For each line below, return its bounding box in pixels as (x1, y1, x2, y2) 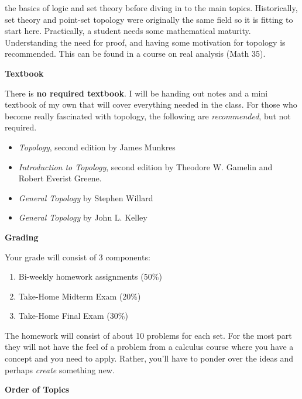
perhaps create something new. (5, 363, 115, 376)
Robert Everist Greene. (18, 172, 102, 184)
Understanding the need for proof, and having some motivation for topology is (5, 36, 286, 48)
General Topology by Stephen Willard (18, 191, 153, 204)
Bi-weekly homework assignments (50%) (18, 270, 162, 283)
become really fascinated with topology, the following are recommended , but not (5, 109, 291, 122)
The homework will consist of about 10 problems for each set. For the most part (5, 329, 292, 341)
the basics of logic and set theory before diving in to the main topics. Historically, (5, 2, 298, 13)
